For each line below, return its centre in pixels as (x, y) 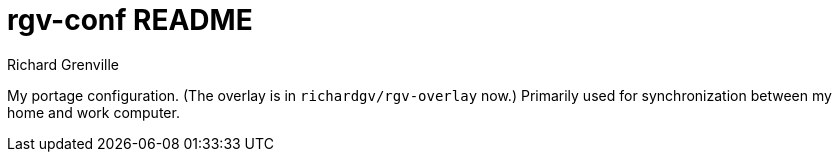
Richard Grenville (63, 64)
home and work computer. (93, 112)
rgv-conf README (130, 20)
